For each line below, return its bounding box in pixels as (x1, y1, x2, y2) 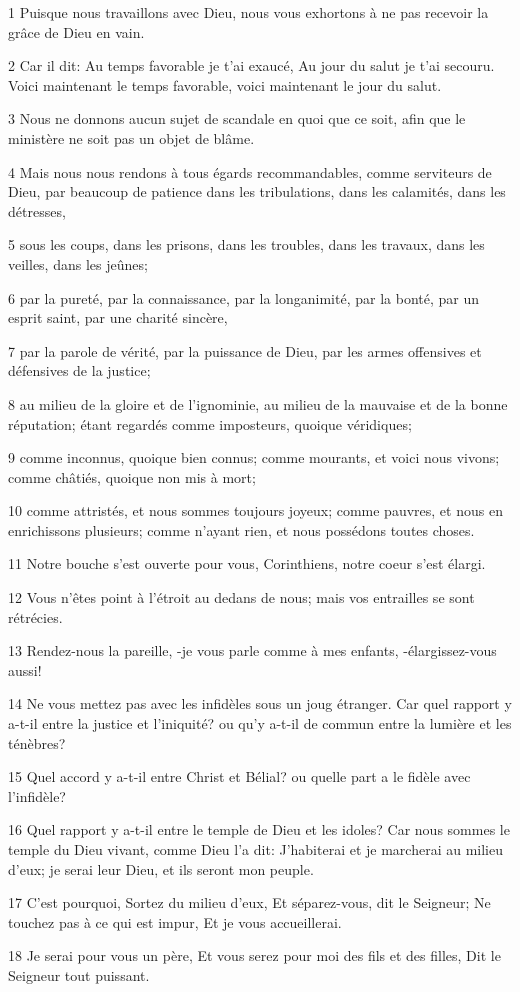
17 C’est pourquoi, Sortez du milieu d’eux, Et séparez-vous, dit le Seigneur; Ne (8, 892, 491, 913)
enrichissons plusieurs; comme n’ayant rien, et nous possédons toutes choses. (8, 519, 475, 540)
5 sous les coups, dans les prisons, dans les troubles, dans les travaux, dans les (8, 234, 485, 255)
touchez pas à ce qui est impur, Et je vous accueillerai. (8, 911, 342, 932)
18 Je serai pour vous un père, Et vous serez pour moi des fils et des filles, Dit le (8, 945, 501, 966)
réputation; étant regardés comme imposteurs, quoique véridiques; (8, 413, 412, 434)
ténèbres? (8, 732, 66, 753)
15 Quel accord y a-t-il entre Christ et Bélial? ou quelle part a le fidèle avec (8, 766, 471, 787)
